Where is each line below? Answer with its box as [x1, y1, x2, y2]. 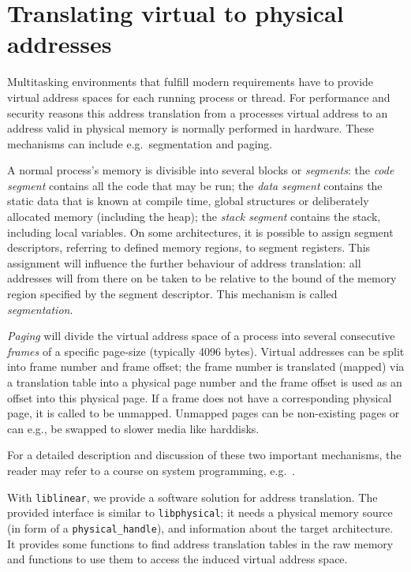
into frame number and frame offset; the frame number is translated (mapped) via [7, 358, 405, 375]
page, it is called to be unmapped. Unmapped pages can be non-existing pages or [7, 405, 400, 421]
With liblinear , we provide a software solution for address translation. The [7, 488, 378, 505]
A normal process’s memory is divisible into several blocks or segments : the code [7, 162, 394, 178]
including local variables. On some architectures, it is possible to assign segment [7, 223, 394, 240]
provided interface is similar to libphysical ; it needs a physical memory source [7, 504, 393, 521]
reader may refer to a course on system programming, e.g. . [7, 462, 296, 478]
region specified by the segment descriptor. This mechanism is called [7, 286, 338, 302]
